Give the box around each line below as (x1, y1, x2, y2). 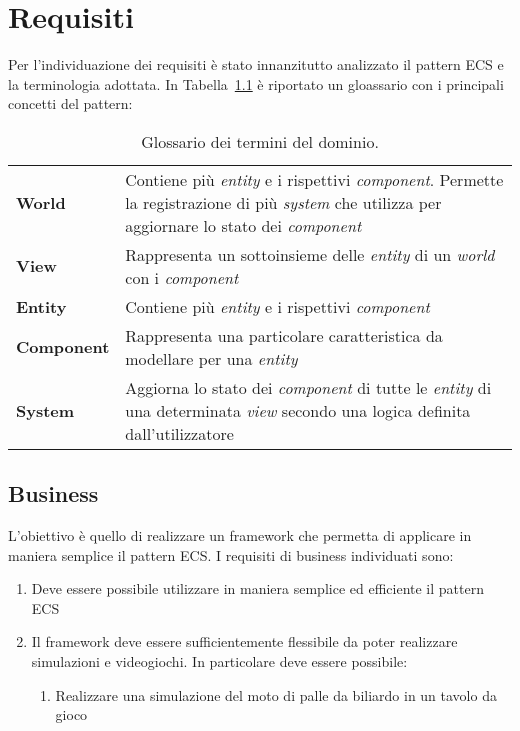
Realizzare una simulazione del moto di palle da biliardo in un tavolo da (55, 684, 497, 705)
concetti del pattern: (8, 93, 133, 114)
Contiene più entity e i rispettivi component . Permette (125, 167, 504, 191)
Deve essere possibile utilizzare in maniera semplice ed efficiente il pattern (31, 578, 484, 599)
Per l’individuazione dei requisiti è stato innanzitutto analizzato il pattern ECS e (8, 54, 504, 75)
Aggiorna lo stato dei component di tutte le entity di (125, 375, 492, 399)
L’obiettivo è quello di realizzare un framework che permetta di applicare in (8, 525, 472, 546)
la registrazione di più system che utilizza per (125, 190, 442, 214)
